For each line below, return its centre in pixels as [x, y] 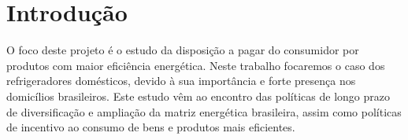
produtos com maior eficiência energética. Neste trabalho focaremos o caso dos [196, 65]
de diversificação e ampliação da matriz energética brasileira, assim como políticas [204, 111]
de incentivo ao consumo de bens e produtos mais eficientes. [151, 127]
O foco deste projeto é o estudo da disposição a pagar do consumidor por [183, 50]
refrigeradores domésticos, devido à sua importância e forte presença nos [181, 81]
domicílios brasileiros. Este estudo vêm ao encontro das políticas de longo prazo [198, 96]
